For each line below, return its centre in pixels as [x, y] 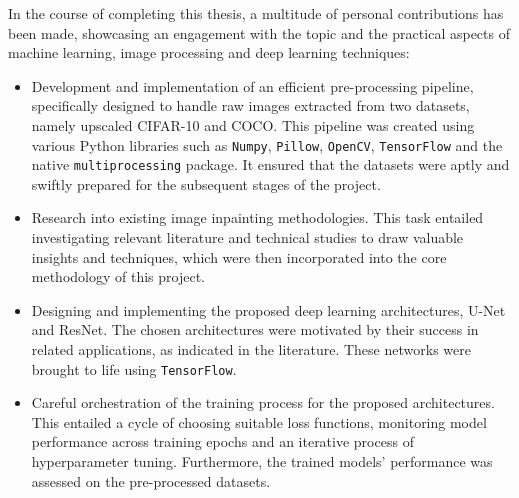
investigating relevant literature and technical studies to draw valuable [247, 237]
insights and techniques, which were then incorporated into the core [239, 256]
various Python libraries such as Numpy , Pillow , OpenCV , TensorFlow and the [267, 144]
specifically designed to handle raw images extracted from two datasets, [250, 105]
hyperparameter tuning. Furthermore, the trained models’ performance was [262, 461]
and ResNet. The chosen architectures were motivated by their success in [255, 329]
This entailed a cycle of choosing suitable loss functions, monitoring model [259, 421]
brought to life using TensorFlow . [134, 368]
